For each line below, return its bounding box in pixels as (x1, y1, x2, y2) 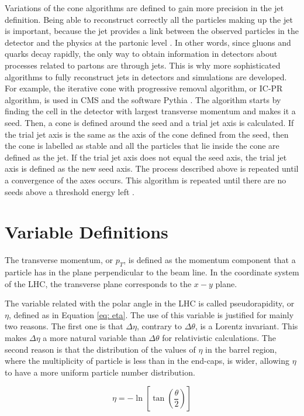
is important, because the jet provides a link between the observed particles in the (5, 25, 299, 37)
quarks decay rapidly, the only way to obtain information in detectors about (5, 47, 278, 60)
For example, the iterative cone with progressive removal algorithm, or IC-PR (5, 82, 283, 94)
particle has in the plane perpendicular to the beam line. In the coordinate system (5, 266, 299, 278)
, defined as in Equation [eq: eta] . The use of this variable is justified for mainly (8, 308, 294, 320)
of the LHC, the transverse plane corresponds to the (5, 277, 192, 289)
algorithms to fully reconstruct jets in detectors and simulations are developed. (5, 70, 287, 83)
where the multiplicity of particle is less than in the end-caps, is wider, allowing (5, 354, 289, 367)
